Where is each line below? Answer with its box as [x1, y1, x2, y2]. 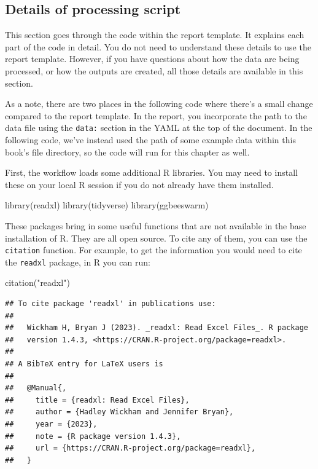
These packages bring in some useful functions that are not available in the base [5, 219, 306, 232]
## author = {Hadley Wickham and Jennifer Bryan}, [5, 408, 234, 417]
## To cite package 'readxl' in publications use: [5, 299, 216, 309]
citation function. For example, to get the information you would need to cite [5, 243, 302, 256]
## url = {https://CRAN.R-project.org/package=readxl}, [5, 444, 256, 453]
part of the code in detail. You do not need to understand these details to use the [5, 40, 311, 53]
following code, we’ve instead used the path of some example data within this [5, 133, 296, 146]
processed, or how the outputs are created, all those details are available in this [5, 64, 303, 77]
